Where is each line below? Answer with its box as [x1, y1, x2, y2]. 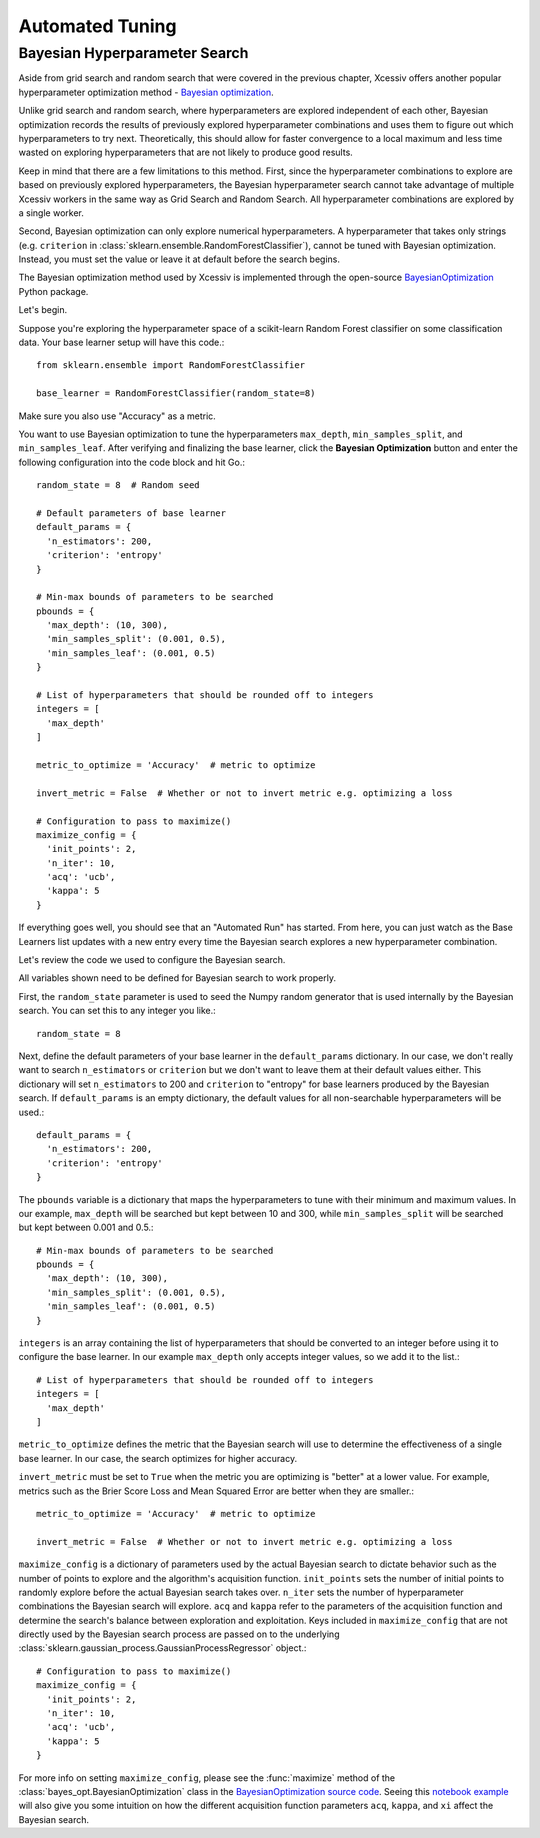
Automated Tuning [18, 15, 177, 37]
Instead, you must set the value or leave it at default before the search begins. [18, 253, 340, 265]
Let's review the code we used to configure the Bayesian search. [18, 954, 286, 966]
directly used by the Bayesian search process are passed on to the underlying [18, 1628, 340, 1640]
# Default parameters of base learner [36, 507, 227, 519]
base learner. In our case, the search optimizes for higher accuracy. [18, 1452, 298, 1464]
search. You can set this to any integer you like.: [18, 1005, 217, 1017]
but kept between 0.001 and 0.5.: [18, 1221, 154, 1234]
